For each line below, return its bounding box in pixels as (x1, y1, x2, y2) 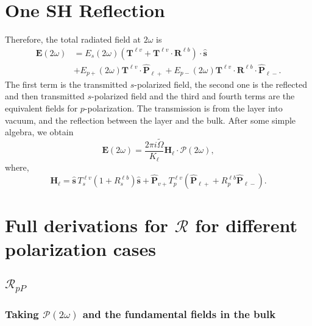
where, (5, 160, 29, 173)
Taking (5, 307, 39, 322)
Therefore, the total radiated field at (5, 33, 141, 46)
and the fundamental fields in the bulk (82, 307, 276, 322)
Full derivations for (5, 213, 168, 238)
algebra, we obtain (5, 126, 74, 138)
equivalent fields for (5, 101, 78, 114)
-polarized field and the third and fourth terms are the (91, 90, 295, 102)
